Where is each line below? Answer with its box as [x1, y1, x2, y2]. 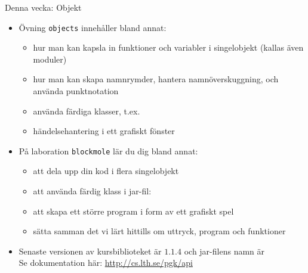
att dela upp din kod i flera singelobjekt [33, 165, 179, 177]
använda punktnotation [33, 85, 119, 97]
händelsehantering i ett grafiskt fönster [33, 125, 175, 137]
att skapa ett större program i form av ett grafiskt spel [33, 204, 234, 217]
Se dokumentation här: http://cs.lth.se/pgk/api [19, 256, 193, 269]
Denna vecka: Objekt [5, 1, 82, 13]
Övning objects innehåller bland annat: [19, 21, 167, 33]
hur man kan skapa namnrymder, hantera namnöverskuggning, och [33, 73, 279, 85]
